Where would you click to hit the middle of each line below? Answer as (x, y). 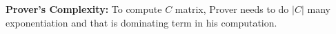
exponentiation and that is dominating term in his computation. (141, 22)
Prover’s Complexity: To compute (84, 9)
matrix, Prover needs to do (232, 9)
